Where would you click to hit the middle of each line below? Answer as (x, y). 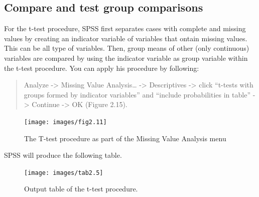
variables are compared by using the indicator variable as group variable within (126, 58)
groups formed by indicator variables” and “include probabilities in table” (137, 94)
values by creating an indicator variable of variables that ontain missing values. (126, 38)
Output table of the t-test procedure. (81, 189)
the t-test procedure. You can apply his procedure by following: (102, 68)
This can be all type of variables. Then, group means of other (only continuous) (127, 48)
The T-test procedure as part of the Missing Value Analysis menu (125, 138)
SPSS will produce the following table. (63, 155)
